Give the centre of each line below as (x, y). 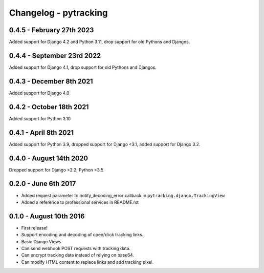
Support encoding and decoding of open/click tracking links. (82, 235)
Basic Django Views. (42, 241)
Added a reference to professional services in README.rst (80, 202)
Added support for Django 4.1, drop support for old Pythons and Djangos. (83, 67)
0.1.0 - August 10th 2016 (47, 216)
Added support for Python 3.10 (40, 118)
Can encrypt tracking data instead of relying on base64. (78, 255)
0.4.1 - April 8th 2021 (42, 133)
